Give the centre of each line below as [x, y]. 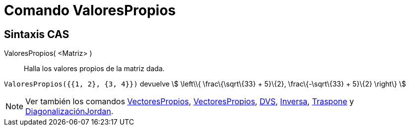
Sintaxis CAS [37, 34]
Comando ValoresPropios [90, 10]
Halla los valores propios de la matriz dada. [94, 69]
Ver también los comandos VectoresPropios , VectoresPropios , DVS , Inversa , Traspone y [190, 102]
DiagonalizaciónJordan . [69, 111]
